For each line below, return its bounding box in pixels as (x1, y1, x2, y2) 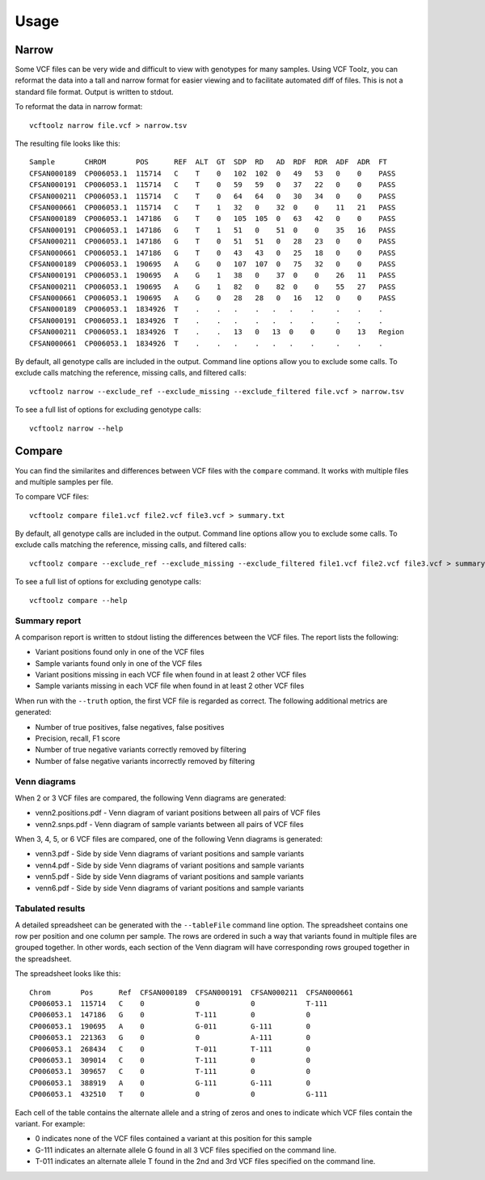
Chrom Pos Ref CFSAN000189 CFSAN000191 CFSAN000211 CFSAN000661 (29, 987, 353, 997)
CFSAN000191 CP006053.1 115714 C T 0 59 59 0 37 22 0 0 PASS (29, 180, 396, 189)
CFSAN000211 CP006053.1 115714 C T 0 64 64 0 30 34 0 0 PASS (29, 191, 396, 201)
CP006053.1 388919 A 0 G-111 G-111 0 (29, 1078, 311, 1088)
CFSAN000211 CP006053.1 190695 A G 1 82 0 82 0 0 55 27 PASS (29, 282, 396, 291)
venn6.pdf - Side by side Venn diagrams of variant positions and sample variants (35, 883, 305, 893)
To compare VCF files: (15, 492, 89, 502)
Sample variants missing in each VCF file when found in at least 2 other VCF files (35, 681, 305, 691)
